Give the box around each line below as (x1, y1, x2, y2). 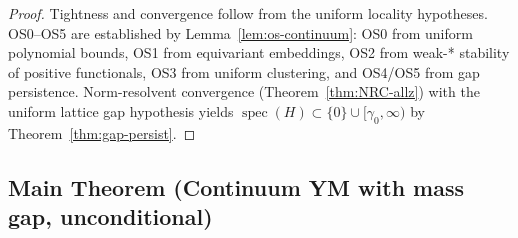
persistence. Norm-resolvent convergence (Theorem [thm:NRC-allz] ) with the (8, 81, 480, 102)
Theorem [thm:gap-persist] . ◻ (8, 122, 196, 143)
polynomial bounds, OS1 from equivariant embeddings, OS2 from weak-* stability (8, 42, 510, 63)
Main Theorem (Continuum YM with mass (8, 171, 465, 202)
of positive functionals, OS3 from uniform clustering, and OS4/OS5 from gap (8, 61, 480, 82)
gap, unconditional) (8, 201, 213, 232)
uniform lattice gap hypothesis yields (8, 100, 234, 121)
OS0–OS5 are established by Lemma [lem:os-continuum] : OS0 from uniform (8, 22, 473, 43)
